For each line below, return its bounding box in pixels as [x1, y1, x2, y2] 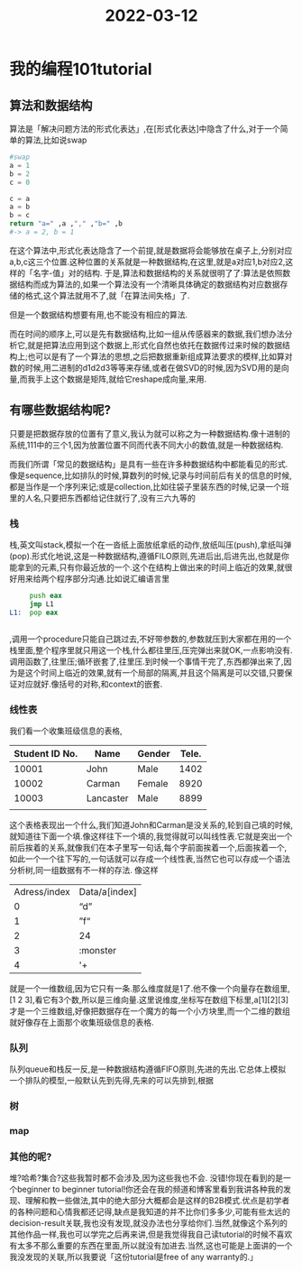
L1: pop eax [9, 608, 59, 617]
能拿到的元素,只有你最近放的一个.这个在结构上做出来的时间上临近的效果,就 [9, 561, 286, 573]
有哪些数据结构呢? [9, 402, 111, 418]
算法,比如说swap [24, 134, 87, 145]
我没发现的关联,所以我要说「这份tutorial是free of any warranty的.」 [9, 1251, 259, 1263]
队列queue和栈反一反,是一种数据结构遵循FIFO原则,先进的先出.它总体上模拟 [9, 1064, 287, 1074]
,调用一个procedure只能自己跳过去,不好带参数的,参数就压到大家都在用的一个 [9, 633, 292, 644]
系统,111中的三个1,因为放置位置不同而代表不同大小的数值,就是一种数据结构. [9, 439, 284, 450]
